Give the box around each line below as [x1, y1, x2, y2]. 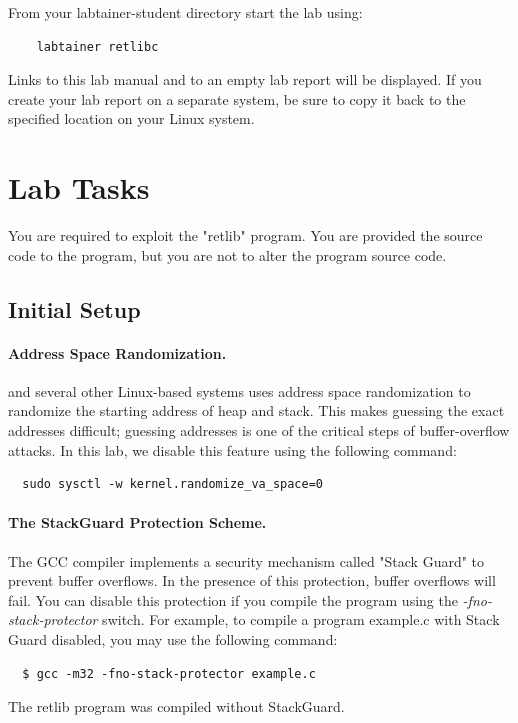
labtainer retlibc [36, 39, 159, 54]
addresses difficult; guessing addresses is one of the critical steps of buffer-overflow [8, 420, 510, 441]
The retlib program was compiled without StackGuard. [8, 696, 345, 717]
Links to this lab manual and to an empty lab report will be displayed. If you [8, 69, 482, 90]
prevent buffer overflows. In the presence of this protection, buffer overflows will [8, 570, 496, 591]
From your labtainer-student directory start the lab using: [8, 2, 363, 22]
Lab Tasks [8, 167, 150, 208]
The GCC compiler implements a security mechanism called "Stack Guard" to [8, 550, 485, 571]
